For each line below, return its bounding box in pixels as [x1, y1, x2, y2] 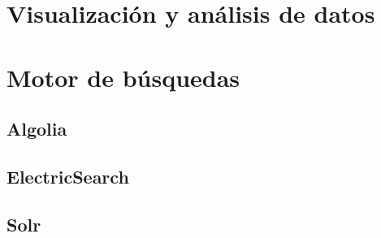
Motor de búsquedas [6, 60, 240, 93]
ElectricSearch [6, 163, 129, 188]
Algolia [6, 116, 67, 141]
